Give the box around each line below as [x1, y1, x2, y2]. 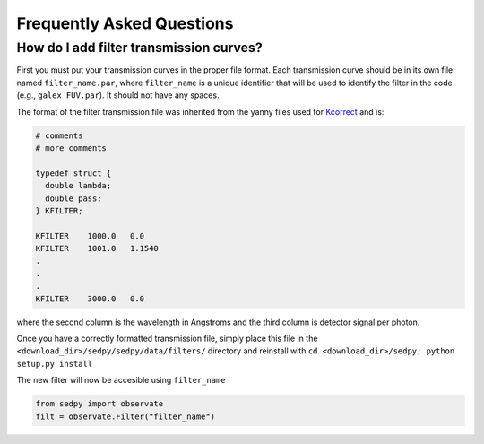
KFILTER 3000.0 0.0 [35, 293, 145, 304]
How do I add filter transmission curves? [16, 39, 264, 56]
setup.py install [16, 359, 93, 369]
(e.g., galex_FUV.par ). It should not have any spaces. [16, 90, 220, 100]
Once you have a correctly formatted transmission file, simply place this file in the [16, 333, 318, 344]
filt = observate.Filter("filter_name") [35, 411, 215, 422]
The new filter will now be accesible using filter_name [16, 375, 226, 386]
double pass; [45, 193, 102, 204]
